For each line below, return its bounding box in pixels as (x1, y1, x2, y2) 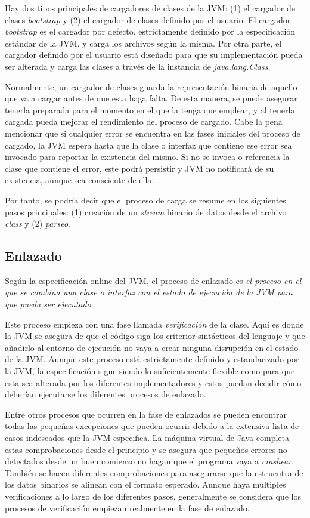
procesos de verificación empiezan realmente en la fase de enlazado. (5, 501, 250, 514)
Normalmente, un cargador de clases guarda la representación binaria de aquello (5, 80, 297, 92)
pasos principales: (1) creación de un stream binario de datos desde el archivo (5, 205, 287, 218)
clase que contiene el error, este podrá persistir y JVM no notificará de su (5, 162, 274, 174)
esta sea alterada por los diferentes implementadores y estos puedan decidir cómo (5, 376, 302, 388)
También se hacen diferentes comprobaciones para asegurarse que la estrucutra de (5, 466, 303, 479)
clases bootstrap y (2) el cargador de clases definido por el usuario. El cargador (5, 13, 291, 26)
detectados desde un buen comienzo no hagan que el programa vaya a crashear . (5, 455, 294, 467)
